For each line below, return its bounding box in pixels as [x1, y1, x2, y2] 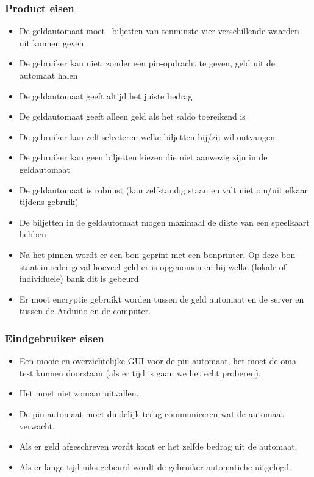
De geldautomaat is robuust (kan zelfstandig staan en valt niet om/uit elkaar [19, 183, 308, 196]
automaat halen [19, 69, 78, 81]
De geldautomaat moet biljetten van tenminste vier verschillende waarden [19, 24, 299, 37]
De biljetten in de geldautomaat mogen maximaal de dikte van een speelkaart [19, 215, 310, 228]
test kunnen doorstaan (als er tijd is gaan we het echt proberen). [19, 366, 261, 379]
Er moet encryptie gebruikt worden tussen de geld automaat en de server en [19, 292, 304, 305]
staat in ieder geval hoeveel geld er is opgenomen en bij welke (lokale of [19, 260, 287, 273]
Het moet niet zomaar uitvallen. [19, 387, 139, 400]
